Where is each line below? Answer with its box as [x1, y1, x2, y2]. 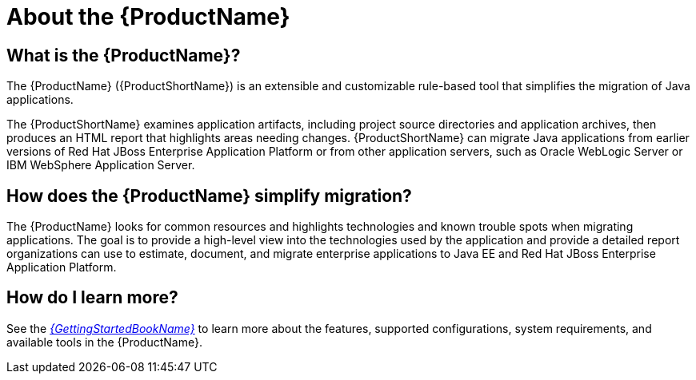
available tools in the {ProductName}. [6, 334, 202, 349]
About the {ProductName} [6, 3, 290, 30]
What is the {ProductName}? [6, 45, 241, 65]
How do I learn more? [6, 287, 178, 308]
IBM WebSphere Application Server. [6, 158, 195, 172]
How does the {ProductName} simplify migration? [6, 185, 412, 206]
